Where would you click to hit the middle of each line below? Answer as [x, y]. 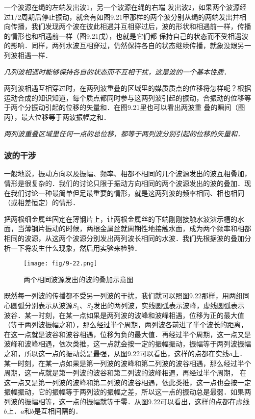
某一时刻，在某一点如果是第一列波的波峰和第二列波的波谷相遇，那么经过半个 [127, 363]
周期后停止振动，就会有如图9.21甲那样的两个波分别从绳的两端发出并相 [133, 16]
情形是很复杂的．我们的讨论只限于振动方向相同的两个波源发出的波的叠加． [124, 183]
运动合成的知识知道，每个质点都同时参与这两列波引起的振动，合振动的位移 [124, 97]
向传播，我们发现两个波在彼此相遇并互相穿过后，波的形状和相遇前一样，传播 [127, 26]
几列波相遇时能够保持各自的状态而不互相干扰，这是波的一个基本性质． [117, 71]
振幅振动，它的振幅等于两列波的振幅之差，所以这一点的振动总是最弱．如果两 [127, 392]
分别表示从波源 [48, 305]
